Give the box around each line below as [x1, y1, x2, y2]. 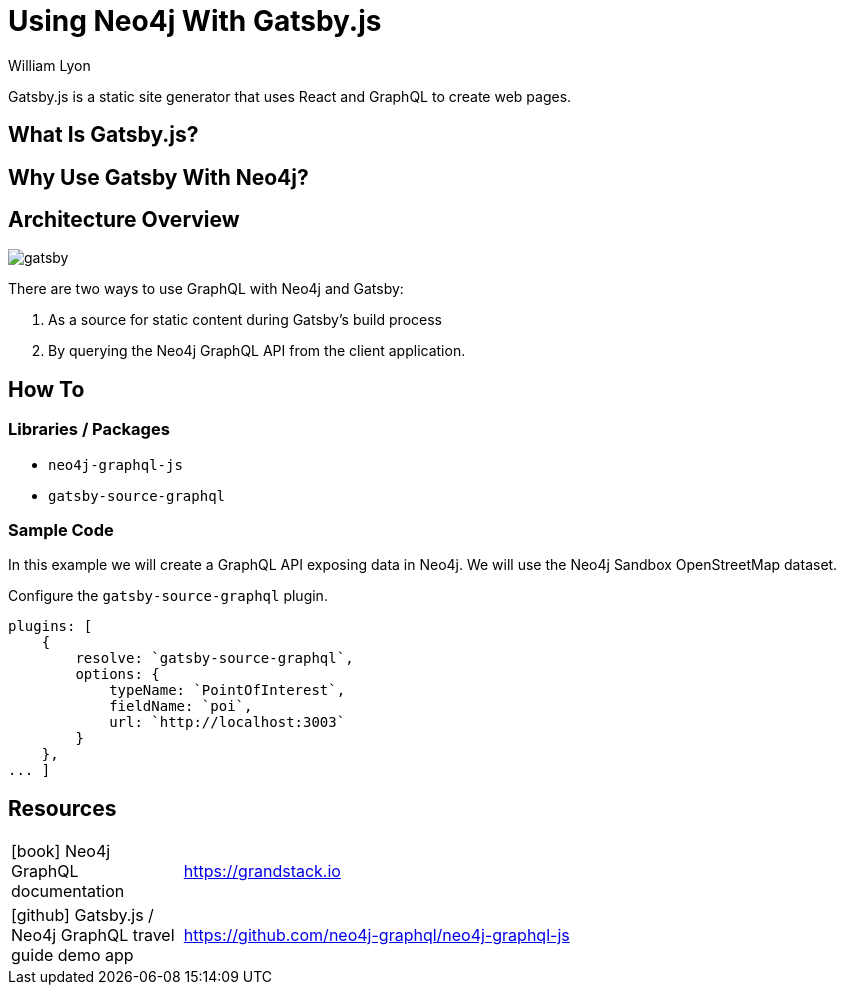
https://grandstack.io [183, 861, 341, 882]
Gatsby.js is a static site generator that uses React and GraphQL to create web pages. [8, 87, 572, 105]
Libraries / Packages [8, 419, 170, 440]
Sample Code [8, 520, 114, 541]
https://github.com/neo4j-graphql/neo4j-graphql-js [183, 925, 570, 946]
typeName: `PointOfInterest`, [109, 682, 346, 699]
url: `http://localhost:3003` [109, 714, 346, 731]
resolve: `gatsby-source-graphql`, [75, 650, 354, 667]
